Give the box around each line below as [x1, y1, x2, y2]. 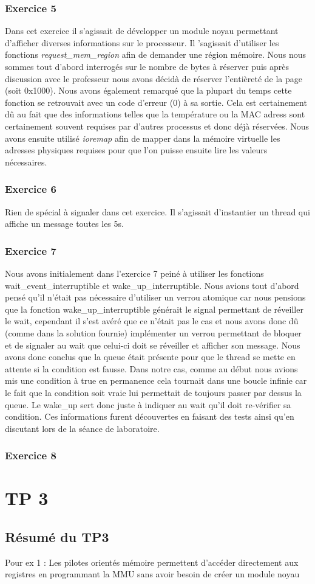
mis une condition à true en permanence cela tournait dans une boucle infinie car [5, 374, 307, 387]
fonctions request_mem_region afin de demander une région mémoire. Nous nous [5, 48, 306, 61]
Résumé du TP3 [5, 527, 109, 546]
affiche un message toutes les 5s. [5, 217, 124, 230]
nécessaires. [5, 155, 47, 168]
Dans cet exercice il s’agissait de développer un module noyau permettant [5, 24, 279, 37]
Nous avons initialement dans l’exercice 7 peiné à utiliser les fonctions [5, 266, 264, 279]
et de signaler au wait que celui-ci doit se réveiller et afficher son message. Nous [5, 338, 300, 351]
